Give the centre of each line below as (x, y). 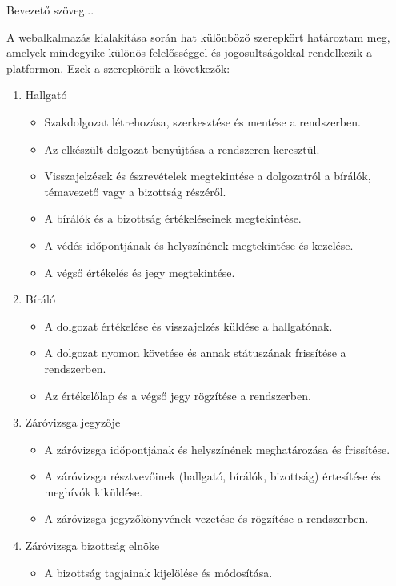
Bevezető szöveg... (50, 10)
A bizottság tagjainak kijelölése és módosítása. (158, 572)
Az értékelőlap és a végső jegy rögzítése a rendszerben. (178, 395)
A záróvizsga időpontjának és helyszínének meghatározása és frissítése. (217, 449)
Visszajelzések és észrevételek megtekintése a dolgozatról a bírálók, (208, 176)
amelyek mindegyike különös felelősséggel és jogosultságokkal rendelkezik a (190, 52)
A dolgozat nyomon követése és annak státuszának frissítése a (195, 353)
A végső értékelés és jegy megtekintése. (140, 272)
